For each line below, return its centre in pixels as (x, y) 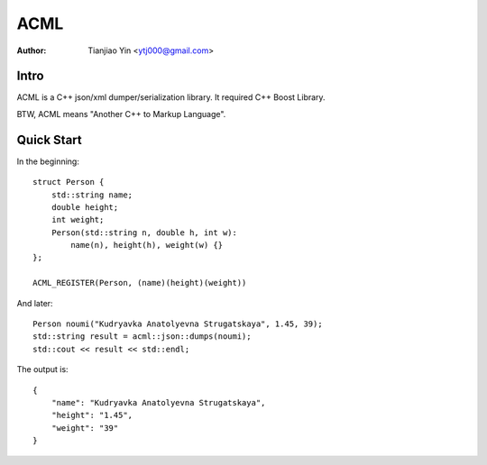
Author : (32, 50)
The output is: (42, 369)
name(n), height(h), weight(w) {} (147, 245)
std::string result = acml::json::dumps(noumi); (142, 337)
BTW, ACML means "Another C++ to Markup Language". (121, 114)
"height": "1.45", (92, 415)
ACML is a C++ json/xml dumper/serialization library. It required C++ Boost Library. (171, 97)
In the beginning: (48, 161)
